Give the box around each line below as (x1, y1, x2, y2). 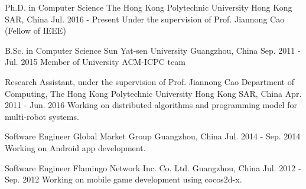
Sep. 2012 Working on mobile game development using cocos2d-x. (5, 173, 242, 185)
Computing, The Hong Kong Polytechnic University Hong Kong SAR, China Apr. (5, 87, 302, 99)
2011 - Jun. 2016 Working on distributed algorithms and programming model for (5, 99, 297, 111)
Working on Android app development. (5, 141, 146, 154)
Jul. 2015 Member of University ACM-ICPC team (5, 56, 185, 68)
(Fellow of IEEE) (5, 24, 66, 37)
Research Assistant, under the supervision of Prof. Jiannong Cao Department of (5, 75, 294, 87)
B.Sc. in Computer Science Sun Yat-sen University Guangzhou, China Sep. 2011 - (5, 44, 301, 56)
